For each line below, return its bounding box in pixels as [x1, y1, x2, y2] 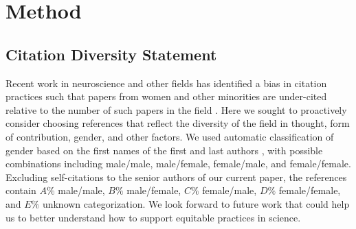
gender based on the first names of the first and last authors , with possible [5, 143, 323, 157]
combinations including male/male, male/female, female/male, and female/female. [5, 156, 351, 171]
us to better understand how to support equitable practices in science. [5, 210, 301, 224]
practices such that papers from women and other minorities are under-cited [5, 89, 327, 104]
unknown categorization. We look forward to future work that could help [42, 196, 350, 210]
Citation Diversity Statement [5, 43, 217, 64]
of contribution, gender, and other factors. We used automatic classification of [5, 129, 334, 143]
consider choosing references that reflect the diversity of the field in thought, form [5, 116, 350, 130]
